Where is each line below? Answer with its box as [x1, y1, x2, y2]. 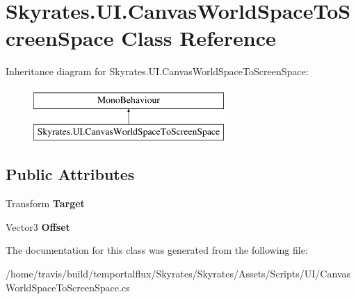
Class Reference [121, 24, 276, 52]
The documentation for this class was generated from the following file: [6, 243, 308, 257]
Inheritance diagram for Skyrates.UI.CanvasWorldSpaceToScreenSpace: [6, 64, 309, 79]
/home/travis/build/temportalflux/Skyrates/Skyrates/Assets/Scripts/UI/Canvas [6, 266, 350, 281]
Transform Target [6, 196, 85, 211]
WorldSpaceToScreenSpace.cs [6, 280, 130, 294]
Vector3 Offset [6, 219, 70, 234]
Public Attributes [6, 163, 135, 185]
